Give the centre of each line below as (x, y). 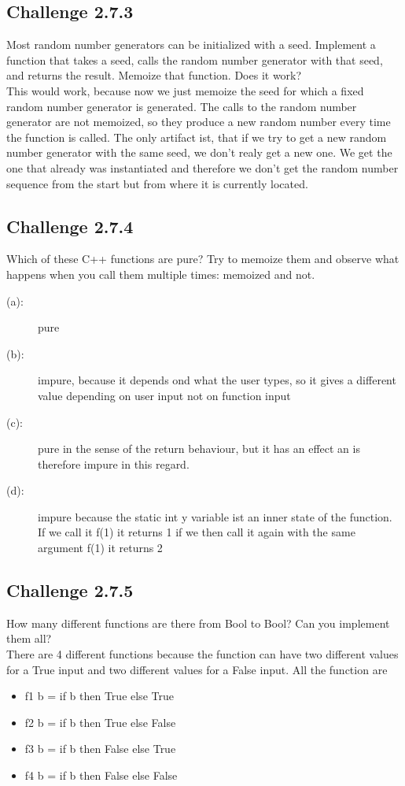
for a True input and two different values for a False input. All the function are (197, 669)
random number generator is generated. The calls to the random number (182, 106)
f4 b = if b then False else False (101, 775)
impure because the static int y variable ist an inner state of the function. (215, 516)
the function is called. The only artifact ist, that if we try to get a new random (197, 137)
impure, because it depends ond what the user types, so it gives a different (217, 380)
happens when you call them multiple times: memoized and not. (161, 274)
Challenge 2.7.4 (70, 226)
